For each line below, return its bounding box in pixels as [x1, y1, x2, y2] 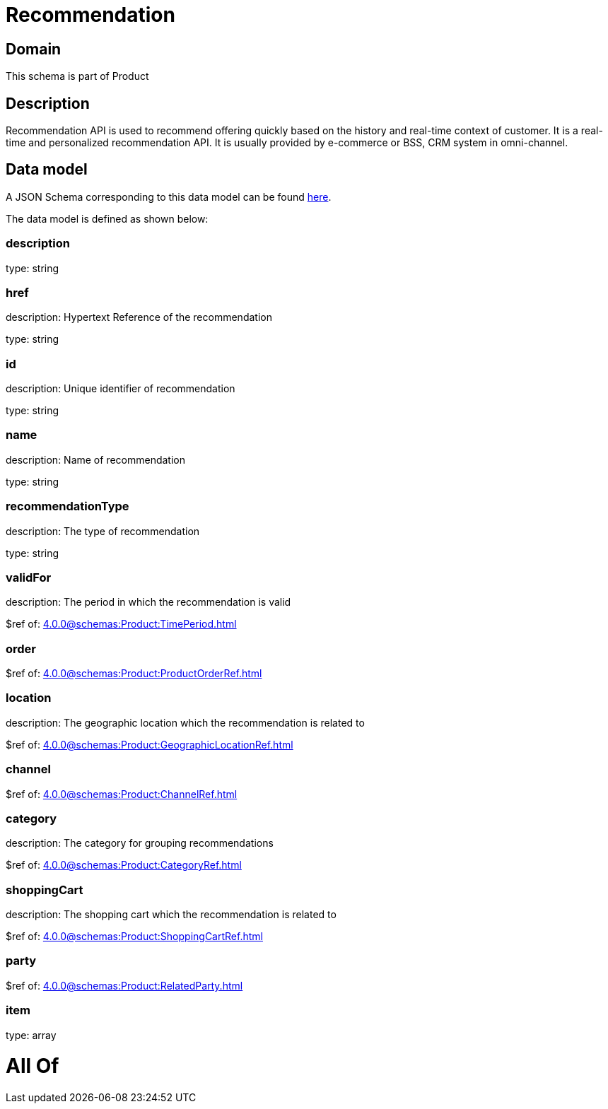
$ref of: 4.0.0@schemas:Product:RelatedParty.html [6, 979, 243, 992]
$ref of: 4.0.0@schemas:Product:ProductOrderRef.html [6, 667, 262, 680]
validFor [6, 570, 52, 585]
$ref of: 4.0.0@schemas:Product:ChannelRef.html [6, 787, 238, 800]
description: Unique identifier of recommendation [6, 382, 235, 395]
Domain [6, 40, 62, 58]
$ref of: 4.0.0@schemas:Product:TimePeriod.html [6, 618, 237, 630]
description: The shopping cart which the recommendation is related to [6, 908, 337, 921]
